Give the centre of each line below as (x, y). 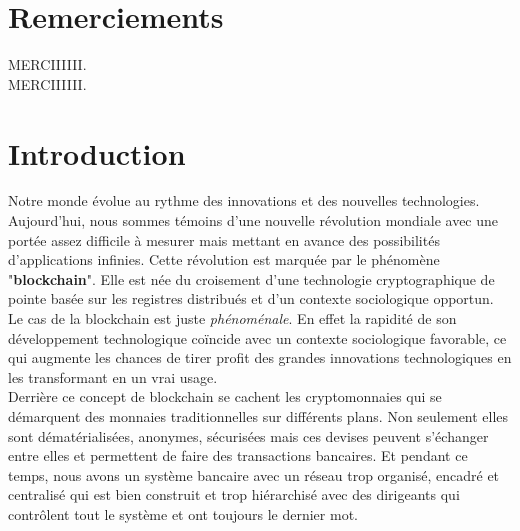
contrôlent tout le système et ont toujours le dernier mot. (183, 513)
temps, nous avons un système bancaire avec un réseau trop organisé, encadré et (254, 474)
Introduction (97, 152)
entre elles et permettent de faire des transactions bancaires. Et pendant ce (238, 455)
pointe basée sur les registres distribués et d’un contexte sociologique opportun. (251, 298)
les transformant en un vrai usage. (113, 376)
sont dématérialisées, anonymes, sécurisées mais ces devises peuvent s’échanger (248, 435)
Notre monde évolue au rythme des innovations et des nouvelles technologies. (244, 200)
